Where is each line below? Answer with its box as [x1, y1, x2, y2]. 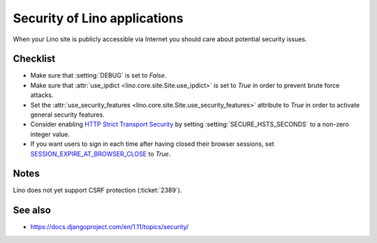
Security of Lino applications [13, 10, 184, 26]
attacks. [30, 91, 54, 99]
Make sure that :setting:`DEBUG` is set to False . [30, 71, 167, 80]
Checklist [13, 53, 56, 65]
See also [13, 205, 52, 216]
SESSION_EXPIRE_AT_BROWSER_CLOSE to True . [30, 149, 171, 158]
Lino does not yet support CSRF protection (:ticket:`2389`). [13, 186, 182, 195]
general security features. [30, 110, 105, 119]
